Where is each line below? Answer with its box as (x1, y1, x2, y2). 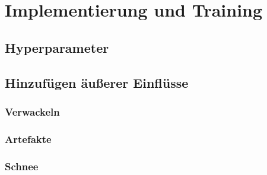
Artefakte (5, 131, 52, 146)
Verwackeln (5, 104, 60, 119)
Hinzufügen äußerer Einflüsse (5, 73, 189, 91)
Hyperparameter (5, 38, 109, 56)
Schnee (5, 158, 39, 173)
